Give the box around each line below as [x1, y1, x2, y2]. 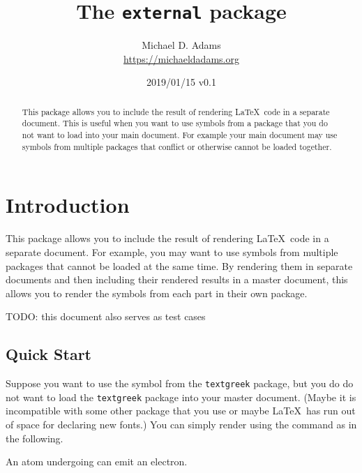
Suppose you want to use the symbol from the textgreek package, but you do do [6, 376, 354, 391]
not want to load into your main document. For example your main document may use [22, 129, 338, 141]
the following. [6, 430, 63, 445]
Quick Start [6, 343, 91, 365]
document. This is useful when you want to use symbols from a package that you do [22, 117, 328, 129]
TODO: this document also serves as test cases [6, 309, 206, 324]
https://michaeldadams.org [123, 51, 239, 66]
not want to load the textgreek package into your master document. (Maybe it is [6, 389, 356, 404]
